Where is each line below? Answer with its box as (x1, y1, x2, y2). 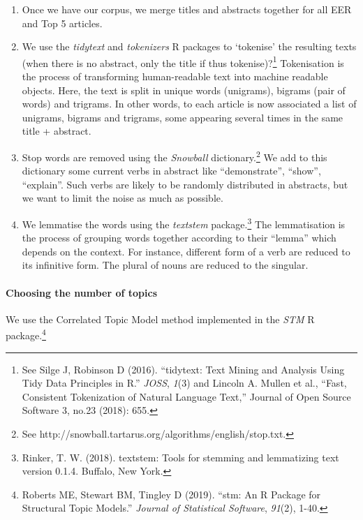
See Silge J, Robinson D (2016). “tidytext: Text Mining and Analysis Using (22, 362, 345, 376)
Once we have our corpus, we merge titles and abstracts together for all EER (22, 2, 352, 16)
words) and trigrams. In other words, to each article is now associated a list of (22, 96, 357, 111)
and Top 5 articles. (22, 15, 103, 30)
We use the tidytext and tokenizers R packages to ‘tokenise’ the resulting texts (22, 39, 357, 54)
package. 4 (6, 326, 46, 343)
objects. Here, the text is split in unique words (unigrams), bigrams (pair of (22, 82, 346, 97)
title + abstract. (22, 124, 91, 138)
